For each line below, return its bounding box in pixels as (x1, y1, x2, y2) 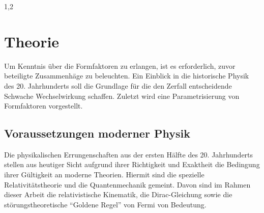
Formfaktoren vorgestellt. (4, 100, 83, 111)
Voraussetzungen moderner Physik (4, 125, 190, 141)
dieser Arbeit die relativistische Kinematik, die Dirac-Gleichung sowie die (4, 189, 232, 200)
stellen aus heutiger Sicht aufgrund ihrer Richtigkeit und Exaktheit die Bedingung (4, 159, 260, 170)
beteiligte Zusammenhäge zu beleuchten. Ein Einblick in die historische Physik (4, 70, 249, 81)
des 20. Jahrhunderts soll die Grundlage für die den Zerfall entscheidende (4, 80, 232, 91)
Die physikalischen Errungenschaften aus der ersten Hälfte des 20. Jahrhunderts (4, 149, 253, 159)
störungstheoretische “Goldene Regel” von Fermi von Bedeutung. (4, 199, 207, 209)
